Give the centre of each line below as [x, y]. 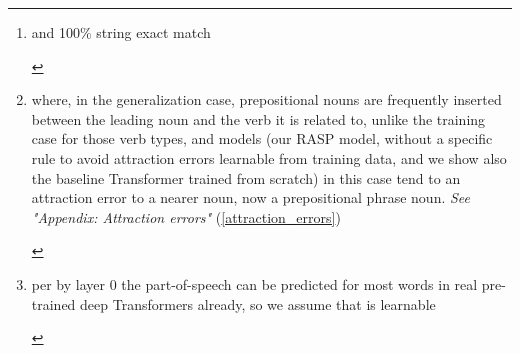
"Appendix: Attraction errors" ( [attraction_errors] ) [186, 216]
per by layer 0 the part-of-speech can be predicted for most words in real [254, 283]
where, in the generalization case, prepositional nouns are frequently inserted [266, 99]
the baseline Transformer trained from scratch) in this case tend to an [246, 177]
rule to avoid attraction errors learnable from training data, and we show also [269, 157]
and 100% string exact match [121, 32]
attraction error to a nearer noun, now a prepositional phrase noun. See [251, 197]
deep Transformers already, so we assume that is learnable [258, 303]
